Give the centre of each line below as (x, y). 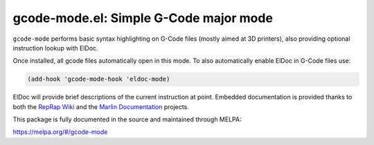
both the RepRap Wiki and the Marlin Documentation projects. (101, 106)
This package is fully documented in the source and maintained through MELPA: (127, 119)
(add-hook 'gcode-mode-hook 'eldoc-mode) (99, 79)
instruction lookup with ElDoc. (55, 48)
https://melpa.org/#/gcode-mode (60, 132)
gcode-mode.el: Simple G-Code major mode (143, 18)
